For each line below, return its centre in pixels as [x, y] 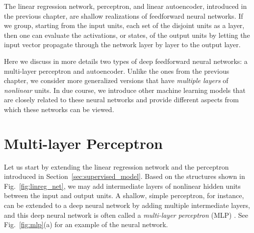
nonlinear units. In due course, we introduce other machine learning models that [125, 90]
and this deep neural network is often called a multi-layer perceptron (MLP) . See [126, 215]
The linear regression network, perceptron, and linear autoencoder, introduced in [126, 6]
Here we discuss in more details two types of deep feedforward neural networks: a [126, 61]
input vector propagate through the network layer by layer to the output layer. [122, 44]
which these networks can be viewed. [59, 109]
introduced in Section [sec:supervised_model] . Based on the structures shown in [125, 176]
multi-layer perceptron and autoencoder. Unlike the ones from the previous [117, 71]
